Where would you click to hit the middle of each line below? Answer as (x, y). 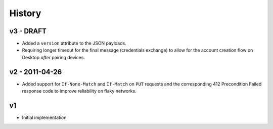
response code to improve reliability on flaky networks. (79, 91)
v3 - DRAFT (28, 31)
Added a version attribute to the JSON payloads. (74, 44)
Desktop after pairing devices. (54, 57)
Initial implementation (44, 118)
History (25, 13)
